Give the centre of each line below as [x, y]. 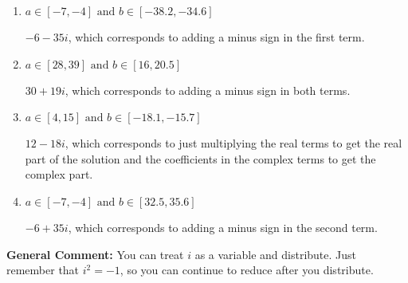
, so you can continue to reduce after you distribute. [247, 270]
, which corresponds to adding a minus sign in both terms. [208, 90]
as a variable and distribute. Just [276, 254]
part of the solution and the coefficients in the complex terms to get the [200, 158]
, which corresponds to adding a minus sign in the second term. [223, 227]
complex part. [59, 174]
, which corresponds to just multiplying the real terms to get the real [233, 143]
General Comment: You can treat [95, 254]
